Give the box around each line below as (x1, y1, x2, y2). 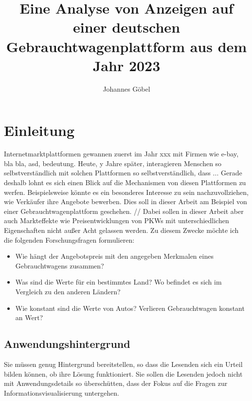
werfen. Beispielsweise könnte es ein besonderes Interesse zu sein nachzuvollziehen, (4, 187, 249, 197)
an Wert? (15, 312, 43, 323)
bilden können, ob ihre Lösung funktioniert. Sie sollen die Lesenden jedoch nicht (4, 368, 243, 379)
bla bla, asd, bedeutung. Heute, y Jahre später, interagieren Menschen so (4, 158, 222, 168)
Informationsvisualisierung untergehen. (4, 387, 119, 398)
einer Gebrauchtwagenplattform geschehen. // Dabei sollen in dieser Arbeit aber (4, 206, 244, 216)
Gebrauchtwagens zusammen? (15, 260, 104, 270)
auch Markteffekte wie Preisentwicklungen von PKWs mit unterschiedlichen (4, 215, 229, 226)
